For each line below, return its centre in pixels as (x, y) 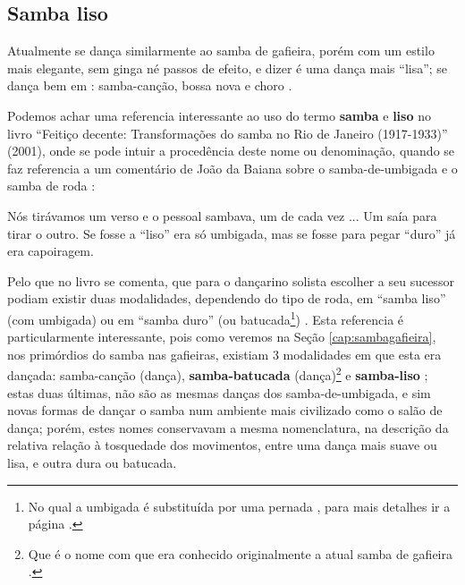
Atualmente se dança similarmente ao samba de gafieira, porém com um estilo (221, 51)
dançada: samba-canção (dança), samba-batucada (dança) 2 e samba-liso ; (218, 374)
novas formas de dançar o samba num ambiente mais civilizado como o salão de (225, 410)
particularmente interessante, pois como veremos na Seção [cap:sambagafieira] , (222, 337)
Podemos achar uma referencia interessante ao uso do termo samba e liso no (219, 115)
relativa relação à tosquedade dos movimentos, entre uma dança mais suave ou (222, 445)
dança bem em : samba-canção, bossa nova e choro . (150, 85)
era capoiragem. (51, 251)
